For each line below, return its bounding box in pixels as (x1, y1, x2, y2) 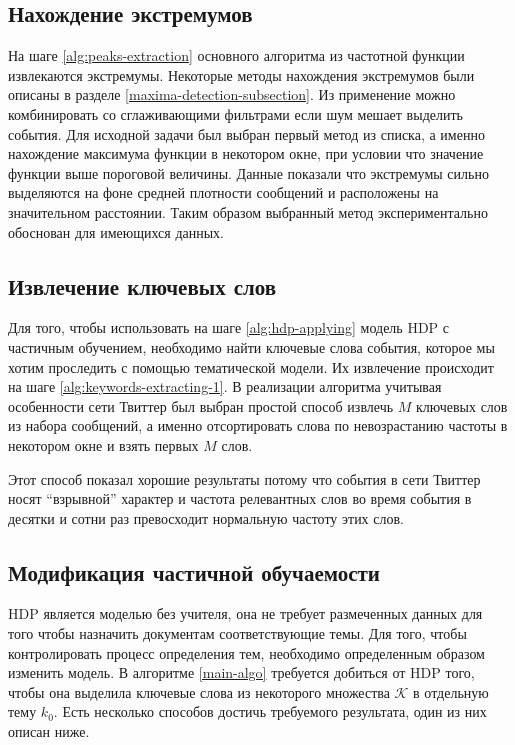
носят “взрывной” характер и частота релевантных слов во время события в (8, 488, 472, 509)
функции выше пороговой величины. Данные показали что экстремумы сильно (8, 162, 489, 183)
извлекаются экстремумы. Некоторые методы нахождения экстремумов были (8, 64, 475, 85)
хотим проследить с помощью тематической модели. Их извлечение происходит (8, 356, 494, 377)
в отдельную (413, 681, 489, 702)
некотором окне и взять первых (8, 434, 199, 455)
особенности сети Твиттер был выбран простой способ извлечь (8, 395, 394, 416)
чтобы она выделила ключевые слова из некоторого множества (8, 681, 390, 702)
